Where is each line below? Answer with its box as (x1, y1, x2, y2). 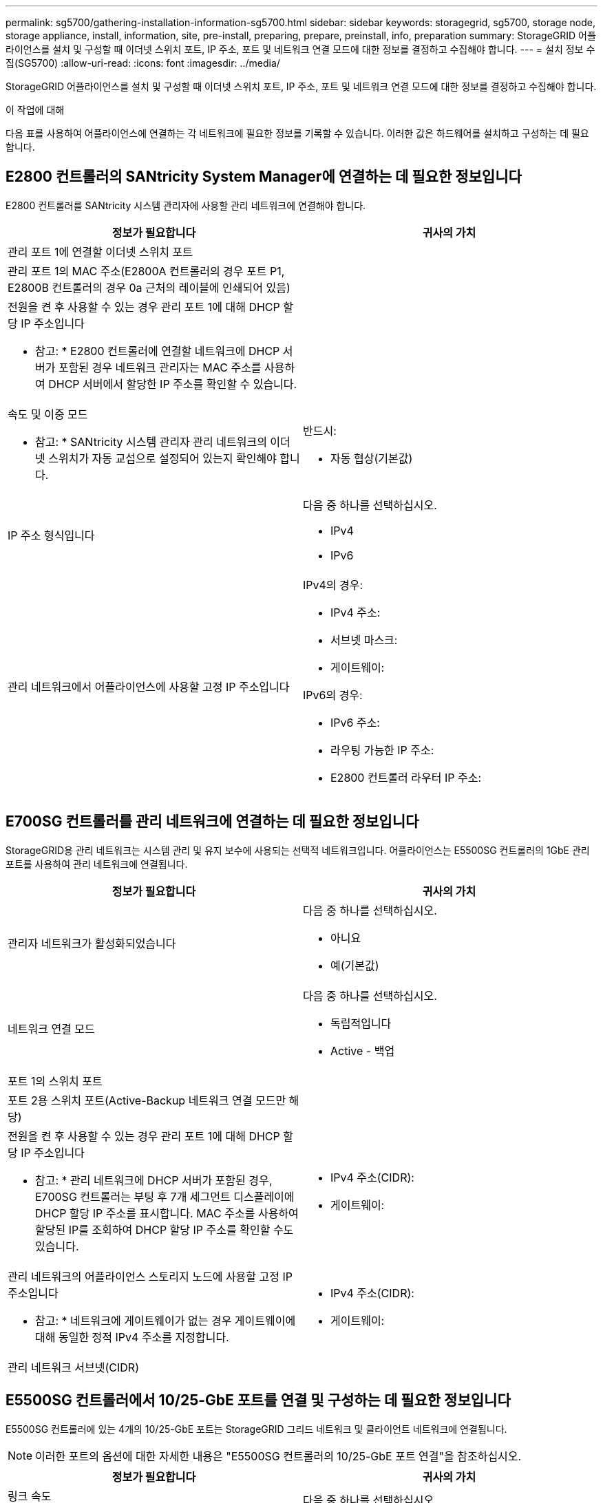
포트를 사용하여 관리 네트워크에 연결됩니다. (6, 857, 188, 870)
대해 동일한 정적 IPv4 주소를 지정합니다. (35, 1330, 229, 1344)
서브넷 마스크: (330, 632, 398, 647)
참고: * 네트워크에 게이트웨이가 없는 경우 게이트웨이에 (35, 1313, 296, 1328)
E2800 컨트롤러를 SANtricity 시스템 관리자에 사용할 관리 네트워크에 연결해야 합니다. (6, 199, 366, 211)
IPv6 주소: (330, 715, 380, 729)
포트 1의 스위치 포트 (8, 1074, 103, 1088)
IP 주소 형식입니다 (8, 528, 95, 542)
